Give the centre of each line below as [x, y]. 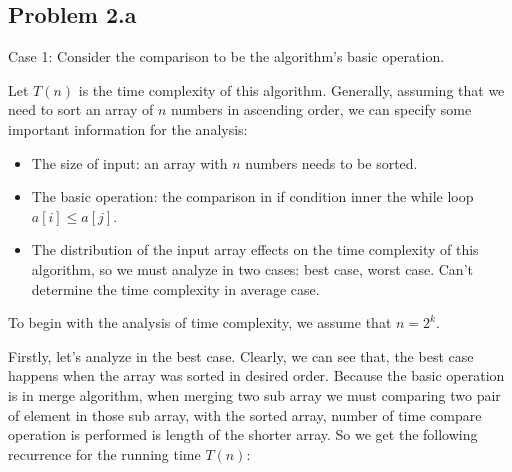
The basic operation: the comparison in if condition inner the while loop [252, 196]
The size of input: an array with [129, 162]
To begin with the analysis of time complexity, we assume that [200, 322]
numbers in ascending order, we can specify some [321, 109]
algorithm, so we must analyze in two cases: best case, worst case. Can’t [252, 268]
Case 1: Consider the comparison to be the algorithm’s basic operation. [226, 56]
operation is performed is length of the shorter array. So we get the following [243, 434]
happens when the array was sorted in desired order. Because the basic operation [256, 375]
